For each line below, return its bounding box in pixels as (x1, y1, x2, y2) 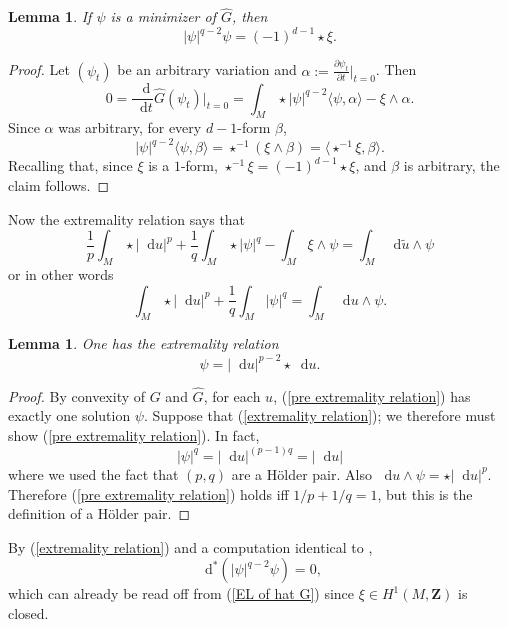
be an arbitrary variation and (117, 59, 297, 80)
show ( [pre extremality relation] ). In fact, (8, 424, 260, 445)
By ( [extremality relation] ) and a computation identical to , (8, 536, 373, 557)
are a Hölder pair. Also (231, 463, 372, 484)
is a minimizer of (110, 6, 216, 27)
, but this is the (377, 483, 473, 504)
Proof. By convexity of (8, 385, 146, 406)
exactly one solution (8, 405, 131, 426)
